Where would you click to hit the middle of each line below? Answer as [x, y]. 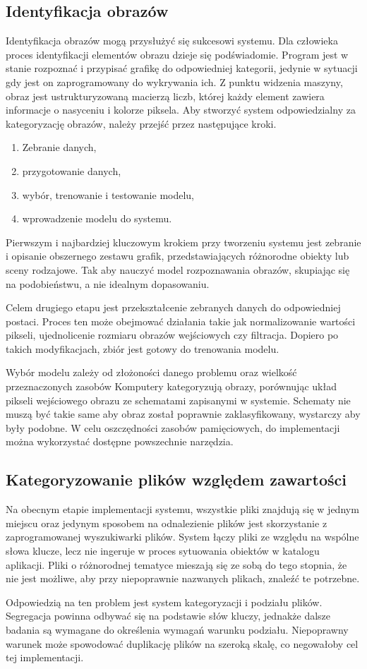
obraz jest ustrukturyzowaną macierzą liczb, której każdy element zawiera [165, 96]
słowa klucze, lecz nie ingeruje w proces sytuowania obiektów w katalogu [163, 551]
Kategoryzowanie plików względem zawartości [176, 480]
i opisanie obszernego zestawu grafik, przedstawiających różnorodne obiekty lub [178, 256]
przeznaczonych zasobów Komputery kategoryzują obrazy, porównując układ [171, 386]
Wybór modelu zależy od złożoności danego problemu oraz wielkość [151, 372]
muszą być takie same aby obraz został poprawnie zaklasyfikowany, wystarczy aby [183, 414]
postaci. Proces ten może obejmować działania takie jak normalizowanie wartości [181, 321]
